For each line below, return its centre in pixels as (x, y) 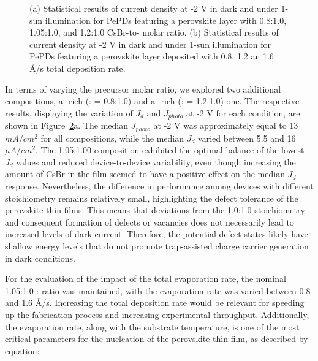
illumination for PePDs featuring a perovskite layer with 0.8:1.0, (166, 20)
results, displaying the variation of (69, 112)
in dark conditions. (40, 258)
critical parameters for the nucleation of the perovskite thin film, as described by (157, 339)
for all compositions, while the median (112, 138)
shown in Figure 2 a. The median (66, 125)
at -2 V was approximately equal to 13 (226, 125)
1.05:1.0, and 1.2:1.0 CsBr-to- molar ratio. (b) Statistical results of (154, 32)
